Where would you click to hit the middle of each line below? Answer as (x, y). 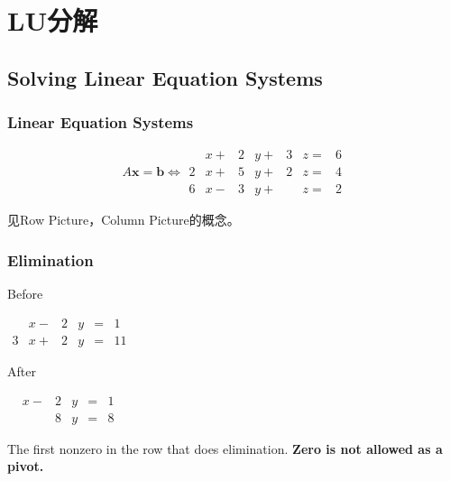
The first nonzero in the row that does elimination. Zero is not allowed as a (225, 448)
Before (25, 294)
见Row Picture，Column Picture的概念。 (124, 220)
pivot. (26, 466)
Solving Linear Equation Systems (165, 77)
